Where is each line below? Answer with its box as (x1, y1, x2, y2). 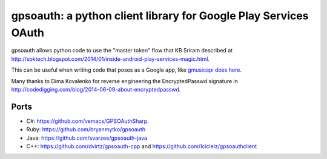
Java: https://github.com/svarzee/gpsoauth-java (26, 134, 148, 142)
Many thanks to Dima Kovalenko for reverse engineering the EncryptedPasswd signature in (11, 77, 239, 84)
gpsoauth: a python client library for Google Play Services (11, 9, 309, 22)
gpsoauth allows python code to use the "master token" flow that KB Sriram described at (11, 47, 233, 54)
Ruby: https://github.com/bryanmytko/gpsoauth (26, 126, 145, 133)
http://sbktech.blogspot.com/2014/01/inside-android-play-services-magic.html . (11, 55, 210, 63)
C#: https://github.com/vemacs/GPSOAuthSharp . (26, 117, 149, 125)
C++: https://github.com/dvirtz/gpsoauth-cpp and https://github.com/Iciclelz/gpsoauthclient (26, 142, 257, 150)
